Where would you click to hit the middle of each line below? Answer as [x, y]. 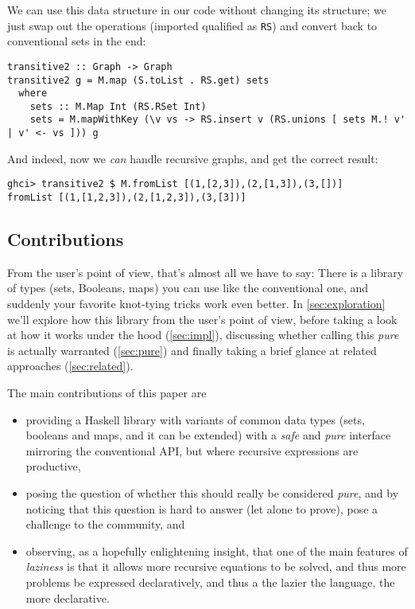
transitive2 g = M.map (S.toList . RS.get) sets [138, 80]
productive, [53, 466]
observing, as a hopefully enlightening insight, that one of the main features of [217, 550]
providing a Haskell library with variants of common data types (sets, [195, 419]
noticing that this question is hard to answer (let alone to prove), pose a [202, 508]
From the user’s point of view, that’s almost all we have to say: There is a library [206, 272]
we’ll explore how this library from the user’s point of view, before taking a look [202, 319]
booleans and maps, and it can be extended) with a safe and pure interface [208, 435]
